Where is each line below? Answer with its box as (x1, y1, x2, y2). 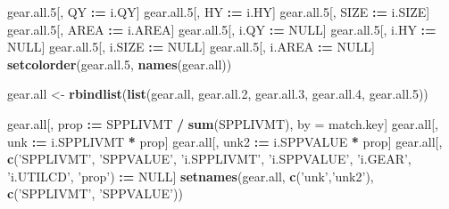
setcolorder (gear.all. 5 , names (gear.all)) (7, 54, 232, 73)
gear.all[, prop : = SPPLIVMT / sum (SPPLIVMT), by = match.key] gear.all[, (7, 114, 438, 133)
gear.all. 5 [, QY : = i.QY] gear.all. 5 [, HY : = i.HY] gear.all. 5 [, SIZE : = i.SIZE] (7, 3, 430, 20)
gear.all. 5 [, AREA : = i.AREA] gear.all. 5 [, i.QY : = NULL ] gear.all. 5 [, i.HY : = (7, 20, 437, 38)
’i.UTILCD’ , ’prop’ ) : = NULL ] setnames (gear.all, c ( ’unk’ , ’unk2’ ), (7, 166, 374, 185)
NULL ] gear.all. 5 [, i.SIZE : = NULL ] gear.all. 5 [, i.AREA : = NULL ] (7, 37, 375, 56)
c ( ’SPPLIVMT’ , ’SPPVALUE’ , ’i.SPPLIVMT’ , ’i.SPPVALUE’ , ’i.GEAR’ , (7, 149, 412, 168)
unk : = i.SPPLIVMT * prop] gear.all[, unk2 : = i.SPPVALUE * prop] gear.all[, (7, 132, 443, 150)
